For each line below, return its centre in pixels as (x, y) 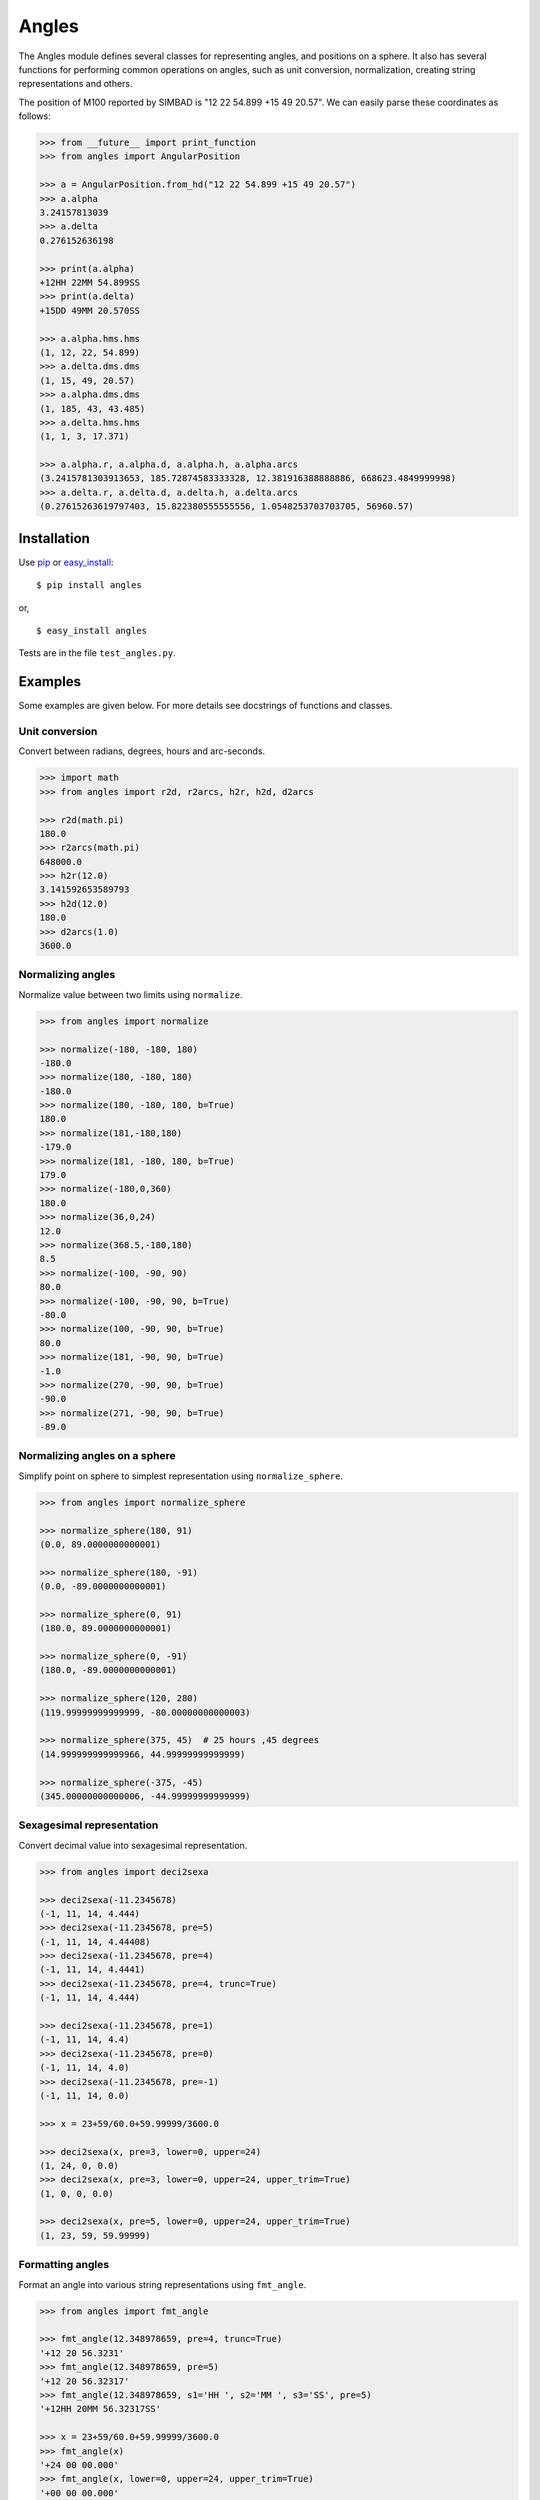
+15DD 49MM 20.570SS (89, 310)
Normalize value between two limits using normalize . (130, 994)
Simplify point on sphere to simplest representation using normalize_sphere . (181, 1476)
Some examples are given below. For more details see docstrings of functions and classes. (205, 706)
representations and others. (76, 84)
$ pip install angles (89, 585)
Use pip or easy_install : (66, 562)
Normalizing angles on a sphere (97, 1456)
